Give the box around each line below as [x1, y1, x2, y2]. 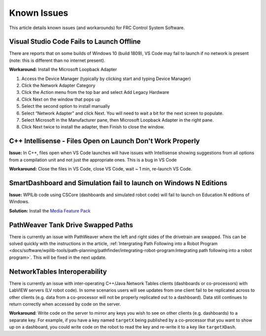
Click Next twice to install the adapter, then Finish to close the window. [21, 124, 165, 130]
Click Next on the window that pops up [21, 96, 100, 102]
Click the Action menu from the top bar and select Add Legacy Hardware [21, 89, 169, 95]
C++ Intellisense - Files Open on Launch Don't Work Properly [9, 137, 200, 145]
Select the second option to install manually [21, 103, 110, 109]
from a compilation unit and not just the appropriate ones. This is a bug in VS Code [9, 157, 177, 163]
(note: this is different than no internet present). [9, 57, 105, 63]
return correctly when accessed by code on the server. [9, 301, 121, 307]
